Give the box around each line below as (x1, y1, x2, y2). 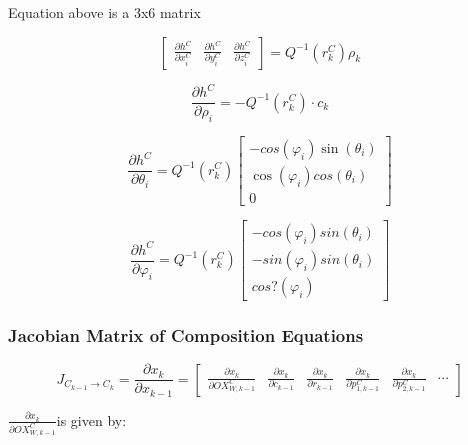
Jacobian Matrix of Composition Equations (8, 323, 364, 348)
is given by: (56, 409, 127, 430)
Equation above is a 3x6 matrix (8, 2, 201, 22)
